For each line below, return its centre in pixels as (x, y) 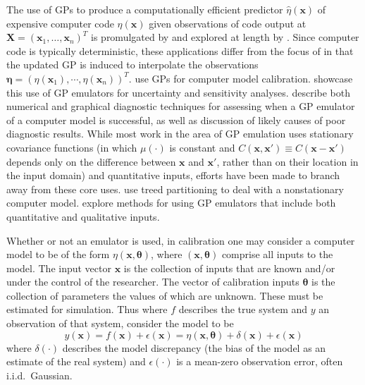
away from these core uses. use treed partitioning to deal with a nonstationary (175, 189)
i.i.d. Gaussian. (39, 375)
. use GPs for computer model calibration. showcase (241, 78)
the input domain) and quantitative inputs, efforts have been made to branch (173, 175)
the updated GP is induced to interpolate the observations (132, 65)
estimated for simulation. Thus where (87, 309)
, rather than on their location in (287, 161)
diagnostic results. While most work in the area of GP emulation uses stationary (180, 134)
